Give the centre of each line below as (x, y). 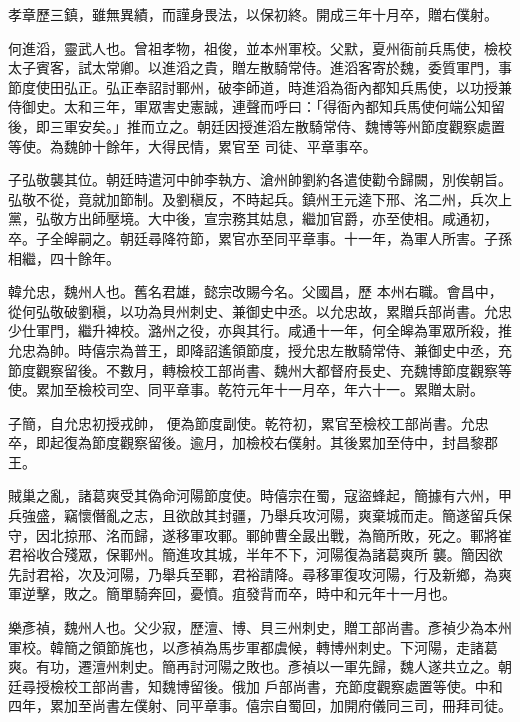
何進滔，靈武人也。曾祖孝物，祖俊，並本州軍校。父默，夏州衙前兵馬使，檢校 (260, 47)
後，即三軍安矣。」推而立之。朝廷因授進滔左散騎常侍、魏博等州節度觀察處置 (256, 125)
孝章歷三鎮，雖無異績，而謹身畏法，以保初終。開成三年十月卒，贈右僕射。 (253, 14)
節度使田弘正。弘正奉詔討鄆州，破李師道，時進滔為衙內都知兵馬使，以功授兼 (260, 86)
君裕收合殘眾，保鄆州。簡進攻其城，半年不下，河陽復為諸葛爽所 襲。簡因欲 (255, 554)
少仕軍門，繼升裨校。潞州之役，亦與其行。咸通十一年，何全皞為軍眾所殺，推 (260, 330)
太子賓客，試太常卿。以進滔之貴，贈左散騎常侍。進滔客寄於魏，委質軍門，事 (260, 67)
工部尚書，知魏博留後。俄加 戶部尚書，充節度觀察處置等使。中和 (290, 685)
